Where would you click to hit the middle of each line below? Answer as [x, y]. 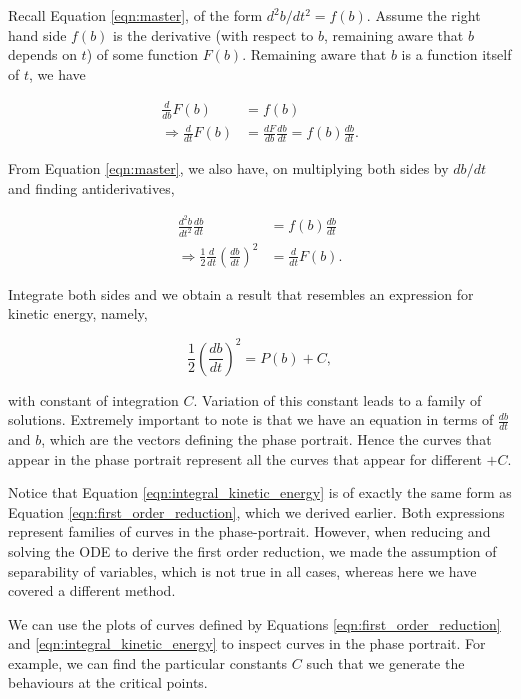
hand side [37, 34]
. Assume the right [423, 15]
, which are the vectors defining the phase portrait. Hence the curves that [266, 438]
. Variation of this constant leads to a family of [337, 399]
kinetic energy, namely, [78, 313]
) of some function [142, 54]
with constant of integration [93, 399]
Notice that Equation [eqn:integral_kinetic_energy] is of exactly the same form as [260, 492]
